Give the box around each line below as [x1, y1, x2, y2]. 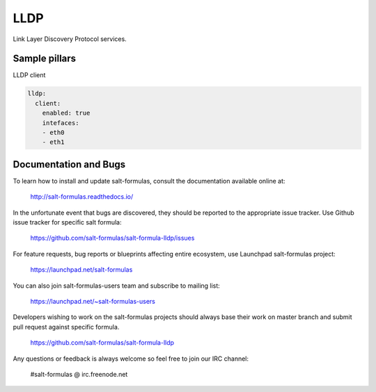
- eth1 [42, 138, 65, 146]
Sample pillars [13, 53, 77, 65]
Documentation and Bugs [13, 158, 125, 170]
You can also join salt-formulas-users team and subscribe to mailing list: [13, 281, 221, 290]
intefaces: [42, 119, 79, 126]
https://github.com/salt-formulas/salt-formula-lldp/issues [30, 234, 195, 243]
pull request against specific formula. [13, 322, 120, 331]
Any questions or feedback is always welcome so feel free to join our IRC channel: [13, 354, 249, 363]
